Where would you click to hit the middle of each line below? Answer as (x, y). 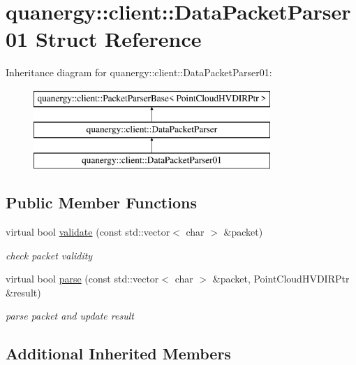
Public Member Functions (101, 202)
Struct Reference (118, 39)
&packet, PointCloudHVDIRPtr (281, 279)
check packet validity (49, 255)
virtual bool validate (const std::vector (88, 232)
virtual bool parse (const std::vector (82, 279)
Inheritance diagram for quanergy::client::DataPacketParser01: (139, 72)
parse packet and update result (70, 316)
